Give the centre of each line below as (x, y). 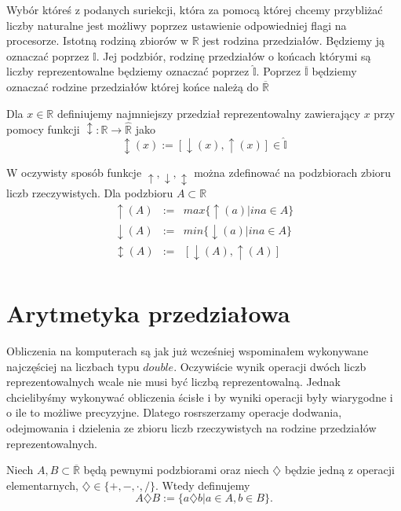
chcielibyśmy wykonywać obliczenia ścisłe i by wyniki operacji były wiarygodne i (200, 397)
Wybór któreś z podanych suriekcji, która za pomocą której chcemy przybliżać (195, 9)
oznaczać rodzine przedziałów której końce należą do (133, 86)
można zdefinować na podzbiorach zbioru (293, 172)
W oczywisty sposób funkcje (74, 172)
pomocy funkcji (43, 129)
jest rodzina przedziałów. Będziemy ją (294, 40)
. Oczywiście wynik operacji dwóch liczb (270, 366)
